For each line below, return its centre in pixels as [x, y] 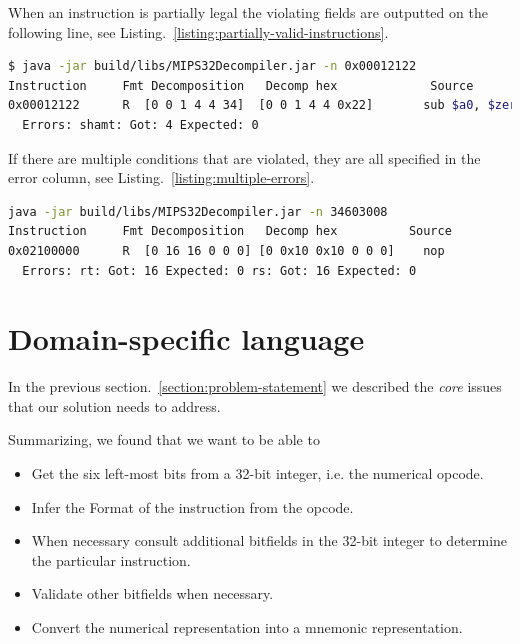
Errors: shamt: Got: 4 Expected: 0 [140, 124]
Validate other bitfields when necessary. [152, 593]
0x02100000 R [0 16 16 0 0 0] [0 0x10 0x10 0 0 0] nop [226, 250]
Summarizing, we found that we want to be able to [164, 439]
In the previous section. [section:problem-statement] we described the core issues [255, 386]
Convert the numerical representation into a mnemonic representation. [247, 627]
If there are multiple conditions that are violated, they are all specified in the [244, 157]
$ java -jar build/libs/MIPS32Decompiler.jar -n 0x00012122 [212, 66]
